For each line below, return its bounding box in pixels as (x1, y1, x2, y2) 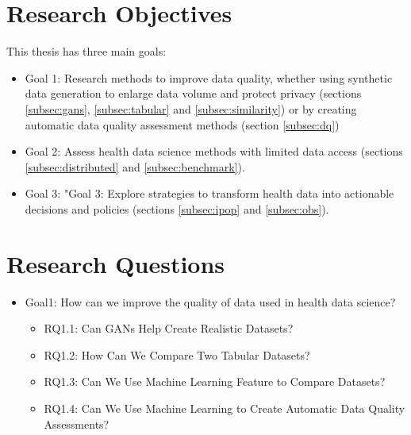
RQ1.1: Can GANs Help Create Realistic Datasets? (44, 320, 294, 337)
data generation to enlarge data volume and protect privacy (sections (25, 85, 362, 102)
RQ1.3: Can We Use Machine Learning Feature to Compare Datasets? (44, 373, 386, 390)
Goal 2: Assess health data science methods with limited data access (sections (25, 143, 403, 160)
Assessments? (44, 415, 109, 432)
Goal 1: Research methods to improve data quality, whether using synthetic (25, 69, 393, 86)
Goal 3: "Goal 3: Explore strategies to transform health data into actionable (25, 185, 394, 202)
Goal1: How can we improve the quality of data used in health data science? (25, 293, 396, 310)
